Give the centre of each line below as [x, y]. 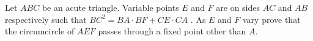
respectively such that [46, 19]
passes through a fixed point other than [172, 31]
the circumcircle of [40, 31]
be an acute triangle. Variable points [110, 7]
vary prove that [272, 19]
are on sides [238, 7]
